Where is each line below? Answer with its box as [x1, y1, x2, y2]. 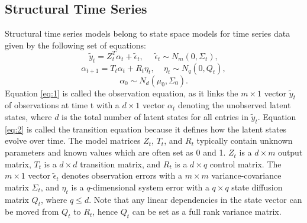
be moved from [5, 205, 59, 218]
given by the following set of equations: [5, 38, 146, 51]
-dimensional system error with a [90, 180, 209, 193]
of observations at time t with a [5, 99, 119, 111]
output [278, 146, 303, 159]
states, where [5, 111, 52, 123]
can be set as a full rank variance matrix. [132, 205, 282, 218]
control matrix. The [209, 157, 282, 170]
